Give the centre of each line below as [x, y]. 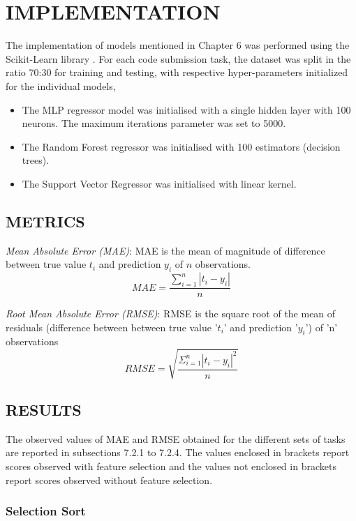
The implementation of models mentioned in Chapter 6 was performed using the [178, 45]
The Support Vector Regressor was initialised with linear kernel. [159, 183]
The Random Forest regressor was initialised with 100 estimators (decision [181, 146]
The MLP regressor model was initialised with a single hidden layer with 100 [186, 109]
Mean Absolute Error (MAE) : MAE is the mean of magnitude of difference [165, 250]
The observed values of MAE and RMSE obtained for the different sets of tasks [176, 438]
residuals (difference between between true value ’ [112, 327]
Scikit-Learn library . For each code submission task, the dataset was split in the [178, 58]
